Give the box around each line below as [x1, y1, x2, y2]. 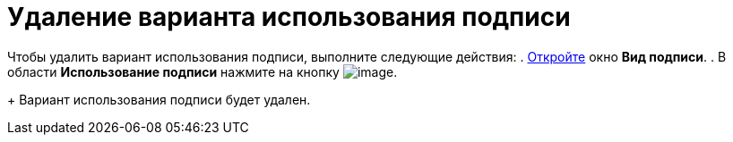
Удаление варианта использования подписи [7, 2, 571, 32]
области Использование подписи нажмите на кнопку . [7, 63, 398, 79]
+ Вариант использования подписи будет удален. [7, 91, 311, 107]
